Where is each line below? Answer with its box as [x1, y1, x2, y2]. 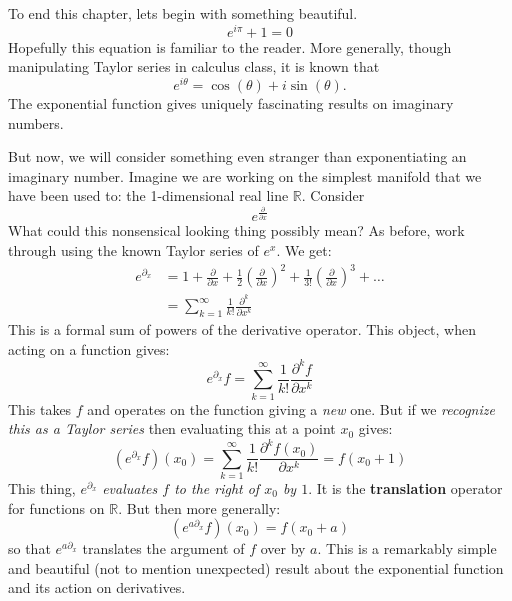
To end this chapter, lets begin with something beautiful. [8, 3, 358, 23]
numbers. [8, 112, 64, 133]
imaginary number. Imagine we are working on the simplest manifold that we [8, 165, 482, 186]
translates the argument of [82, 538, 245, 559]
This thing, [8, 478, 76, 498]
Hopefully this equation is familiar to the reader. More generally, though [8, 36, 452, 57]
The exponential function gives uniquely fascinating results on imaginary [8, 92, 454, 113]
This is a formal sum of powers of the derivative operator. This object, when [8, 319, 477, 340]
